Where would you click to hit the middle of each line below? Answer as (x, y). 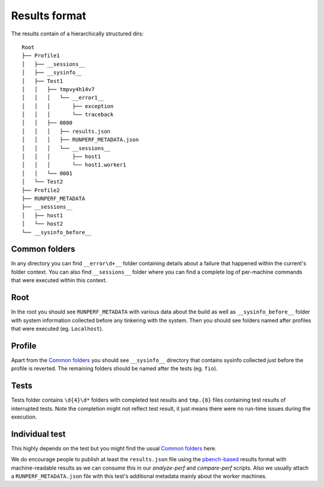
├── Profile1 (41, 56)
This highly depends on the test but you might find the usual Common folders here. (114, 448)
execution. (24, 417)
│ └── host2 (42, 224)
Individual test (38, 434)
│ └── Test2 (42, 182)
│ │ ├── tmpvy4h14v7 (58, 89)
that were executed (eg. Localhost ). (57, 328)
